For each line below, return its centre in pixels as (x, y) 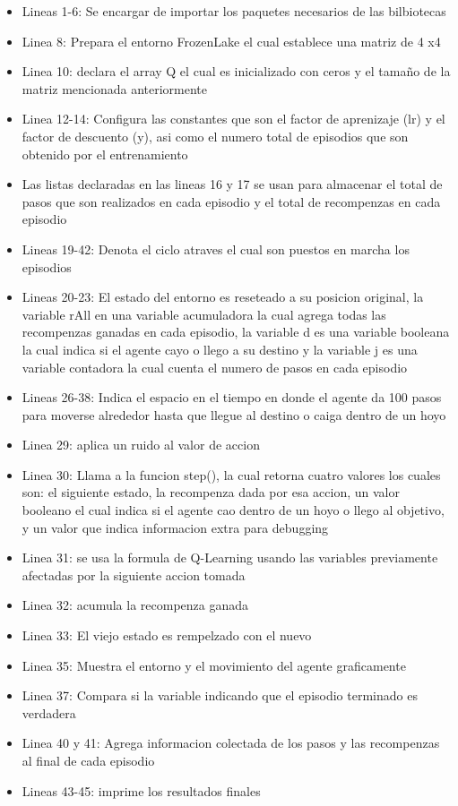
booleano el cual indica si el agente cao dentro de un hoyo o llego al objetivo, (233, 510)
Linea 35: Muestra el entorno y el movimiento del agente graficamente (214, 665)
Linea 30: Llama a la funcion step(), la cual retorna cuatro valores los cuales (231, 474)
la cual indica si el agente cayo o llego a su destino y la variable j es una (220, 349)
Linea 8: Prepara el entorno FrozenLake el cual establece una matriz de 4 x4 (231, 41)
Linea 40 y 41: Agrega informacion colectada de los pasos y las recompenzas (231, 743)
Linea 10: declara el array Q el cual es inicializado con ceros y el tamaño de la (236, 71)
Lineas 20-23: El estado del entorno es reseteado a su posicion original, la (223, 297)
